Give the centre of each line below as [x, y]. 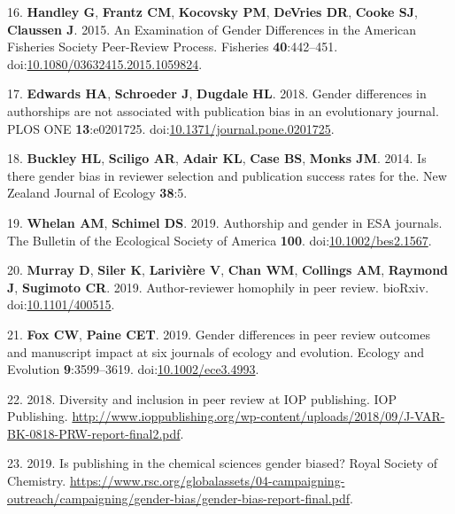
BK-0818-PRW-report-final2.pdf [94, 433]
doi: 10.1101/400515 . [61, 304]
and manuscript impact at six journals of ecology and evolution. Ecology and [216, 351]
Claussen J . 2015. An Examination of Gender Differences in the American [212, 29]
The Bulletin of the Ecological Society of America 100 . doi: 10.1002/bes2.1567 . [220, 240]
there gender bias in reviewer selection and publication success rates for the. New [227, 175]
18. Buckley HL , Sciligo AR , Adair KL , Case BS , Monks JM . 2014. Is [217, 158]
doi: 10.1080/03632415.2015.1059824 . [105, 63]
